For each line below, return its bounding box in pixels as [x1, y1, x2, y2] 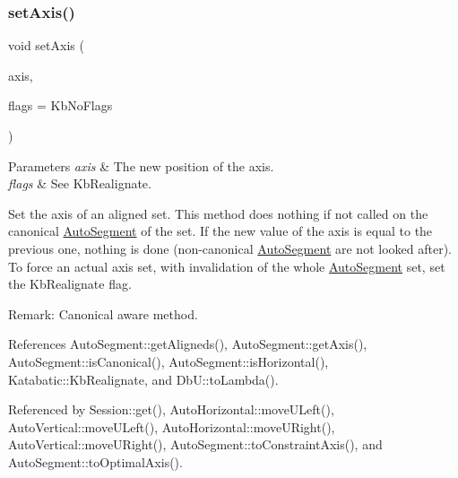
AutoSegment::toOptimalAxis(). [8, 452, 183, 471]
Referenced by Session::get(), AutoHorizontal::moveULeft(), [8, 400, 334, 419]
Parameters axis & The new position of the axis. [8, 156, 274, 175]
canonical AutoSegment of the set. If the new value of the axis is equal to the [8, 222, 433, 240]
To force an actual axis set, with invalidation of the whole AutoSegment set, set [8, 256, 445, 275]
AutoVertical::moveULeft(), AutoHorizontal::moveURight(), [8, 417, 335, 436]
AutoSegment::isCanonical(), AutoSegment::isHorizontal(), [8, 352, 329, 370]
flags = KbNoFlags [8, 96, 113, 115]
